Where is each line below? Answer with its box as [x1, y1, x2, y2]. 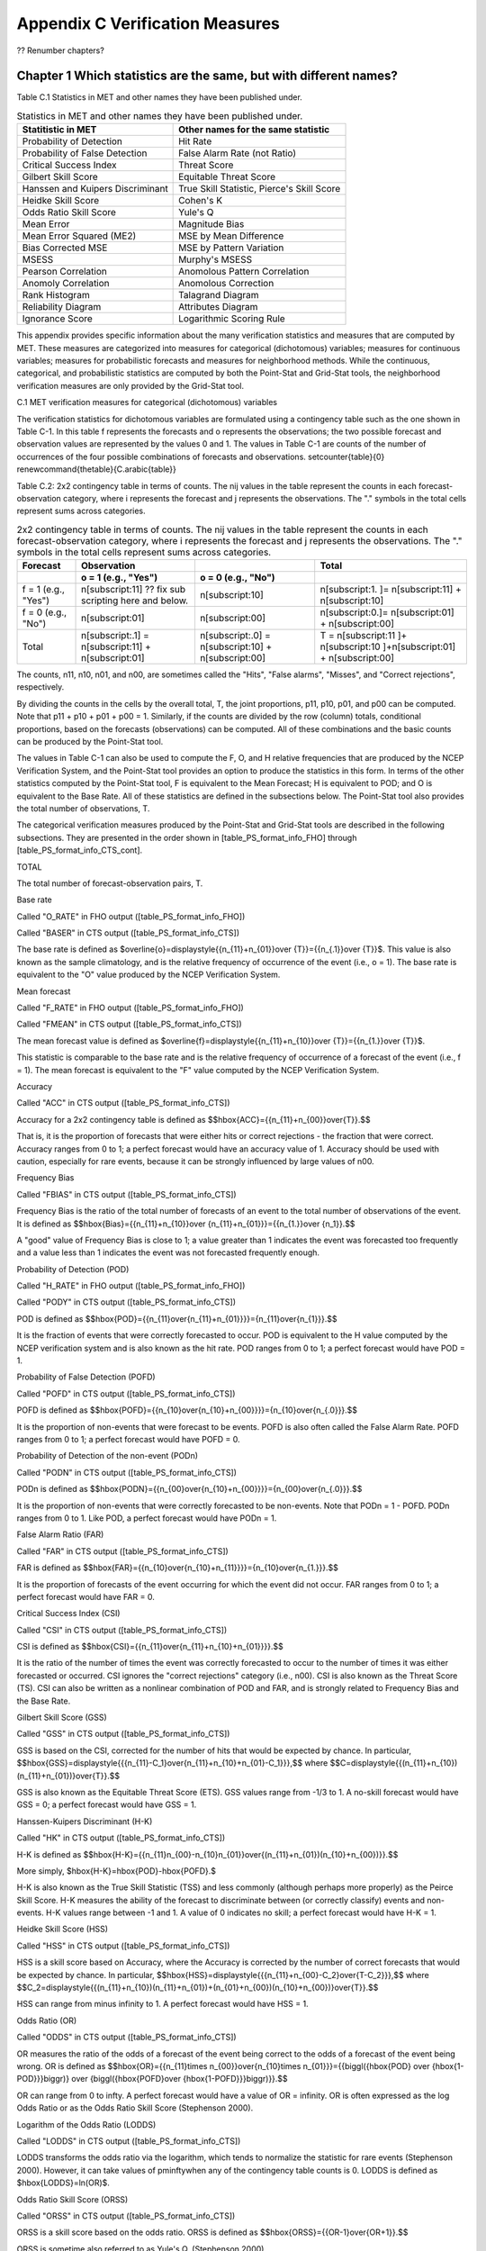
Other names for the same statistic [178, 123, 330, 136]
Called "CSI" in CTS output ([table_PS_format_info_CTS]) [16, 1624, 228, 1635]
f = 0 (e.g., [22, 606, 67, 619]
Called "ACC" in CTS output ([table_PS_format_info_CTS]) [16, 1098, 230, 1108]
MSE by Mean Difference [178, 230, 284, 242]
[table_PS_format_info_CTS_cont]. [16, 845, 143, 855]
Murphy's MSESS [178, 253, 252, 266]
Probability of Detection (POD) [16, 1263, 130, 1274]
